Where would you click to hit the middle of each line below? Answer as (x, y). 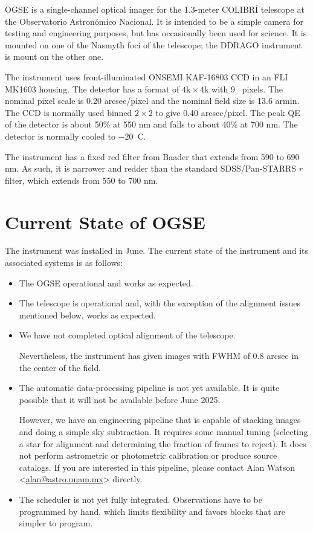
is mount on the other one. (54, 57)
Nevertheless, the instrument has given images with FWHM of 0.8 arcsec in (159, 355)
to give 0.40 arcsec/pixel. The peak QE (228, 112)
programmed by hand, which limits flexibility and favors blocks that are (152, 511)
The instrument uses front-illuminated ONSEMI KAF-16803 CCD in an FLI (147, 76)
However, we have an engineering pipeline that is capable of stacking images (160, 420)
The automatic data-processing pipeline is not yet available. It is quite (149, 388)
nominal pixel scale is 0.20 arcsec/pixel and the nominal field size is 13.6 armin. (152, 101)
